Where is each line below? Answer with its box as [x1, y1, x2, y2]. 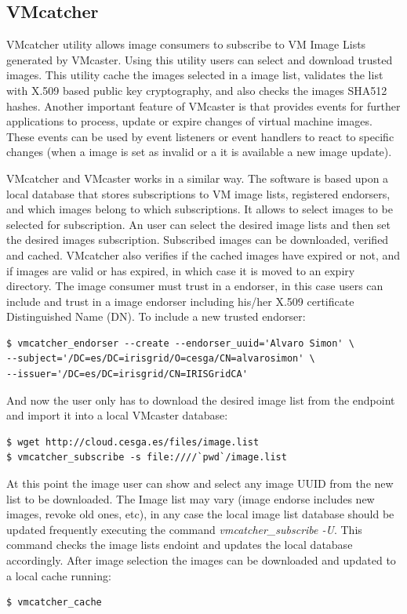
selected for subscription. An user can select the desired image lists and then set [6, 216, 391, 232]
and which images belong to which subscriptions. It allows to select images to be [6, 201, 393, 217]
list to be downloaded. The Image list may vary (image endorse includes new [6, 490, 375, 507]
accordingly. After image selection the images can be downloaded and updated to [6, 552, 396, 569]
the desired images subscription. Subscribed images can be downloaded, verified [6, 231, 389, 248]
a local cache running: [6, 567, 111, 583]
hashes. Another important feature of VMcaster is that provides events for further [6, 97, 401, 114]
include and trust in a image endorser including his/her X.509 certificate [6, 292, 354, 309]
